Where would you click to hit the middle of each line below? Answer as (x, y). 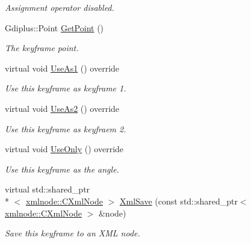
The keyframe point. (42, 48)
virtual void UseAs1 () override (62, 68)
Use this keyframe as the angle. (62, 169)
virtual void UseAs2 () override (62, 108)
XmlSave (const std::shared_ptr (178, 201)
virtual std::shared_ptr (48, 189)
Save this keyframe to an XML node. (73, 233)
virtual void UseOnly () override (64, 149)
